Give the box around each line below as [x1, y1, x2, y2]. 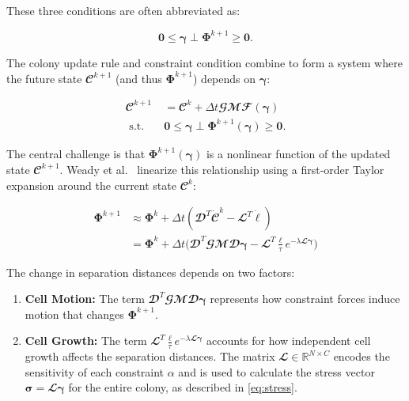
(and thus [116, 70, 162, 86]
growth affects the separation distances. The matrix [25, 348, 275, 365]
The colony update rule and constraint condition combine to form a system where [6, 55, 403, 71]
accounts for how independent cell [206, 332, 371, 349]
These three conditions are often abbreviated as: [6, 2, 240, 18]
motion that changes [25, 305, 124, 322]
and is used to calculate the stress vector [178, 363, 375, 380]
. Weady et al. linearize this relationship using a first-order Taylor [59, 161, 384, 177]
